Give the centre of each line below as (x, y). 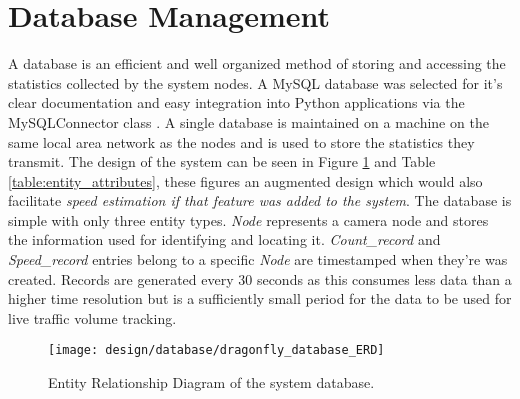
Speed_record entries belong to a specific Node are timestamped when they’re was (258, 259)
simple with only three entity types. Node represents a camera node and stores (248, 219)
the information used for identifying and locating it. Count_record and (224, 239)
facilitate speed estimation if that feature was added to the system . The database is (260, 200)
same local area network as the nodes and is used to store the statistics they (241, 141)
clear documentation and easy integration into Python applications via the (236, 102)
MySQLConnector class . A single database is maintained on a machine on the (248, 121)
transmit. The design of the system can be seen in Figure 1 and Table (222, 161)
